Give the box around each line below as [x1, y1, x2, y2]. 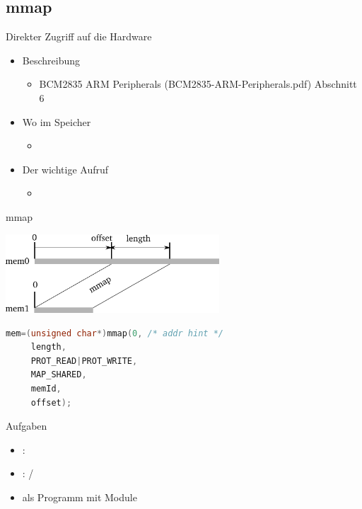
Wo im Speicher [22, 114, 91, 129]
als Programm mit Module [22, 489, 137, 504]
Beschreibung [22, 52, 80, 67]
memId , [30, 383, 62, 394]
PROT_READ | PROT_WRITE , [30, 355, 138, 366]
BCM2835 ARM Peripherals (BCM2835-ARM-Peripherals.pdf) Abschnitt [39, 76, 357, 91]
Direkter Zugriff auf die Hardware [6, 29, 152, 44]
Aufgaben [6, 418, 47, 433]
